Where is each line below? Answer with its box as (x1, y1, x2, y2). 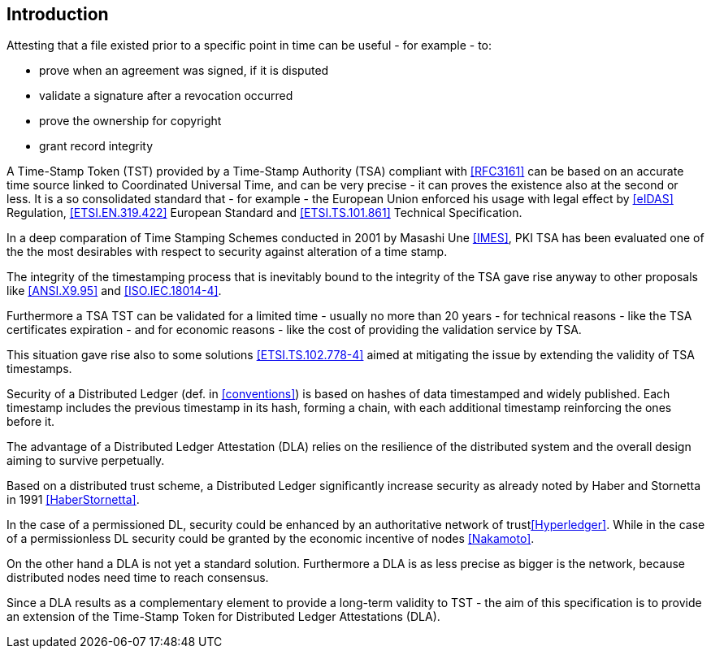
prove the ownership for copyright (39, 114, 222, 128)
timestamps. (7, 362, 72, 376)
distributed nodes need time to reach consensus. (7, 570, 269, 585)
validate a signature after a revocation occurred (39, 89, 293, 103)
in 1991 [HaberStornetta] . (7, 492, 140, 507)
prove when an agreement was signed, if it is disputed (39, 63, 329, 78)
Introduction (7, 4, 109, 24)
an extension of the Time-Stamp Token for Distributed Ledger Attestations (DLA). (7, 609, 440, 624)
